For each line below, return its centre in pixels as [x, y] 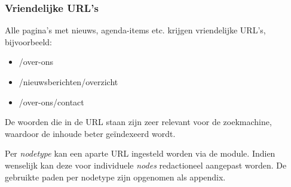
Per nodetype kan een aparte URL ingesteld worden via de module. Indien [140, 153]
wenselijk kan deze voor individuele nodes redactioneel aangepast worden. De [146, 165]
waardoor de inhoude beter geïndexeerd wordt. [90, 133]
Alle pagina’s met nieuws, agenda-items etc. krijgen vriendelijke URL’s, [135, 30]
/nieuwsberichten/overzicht [68, 82]
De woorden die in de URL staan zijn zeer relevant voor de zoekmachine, [138, 122]
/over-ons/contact [51, 102]
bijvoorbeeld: [29, 41]
